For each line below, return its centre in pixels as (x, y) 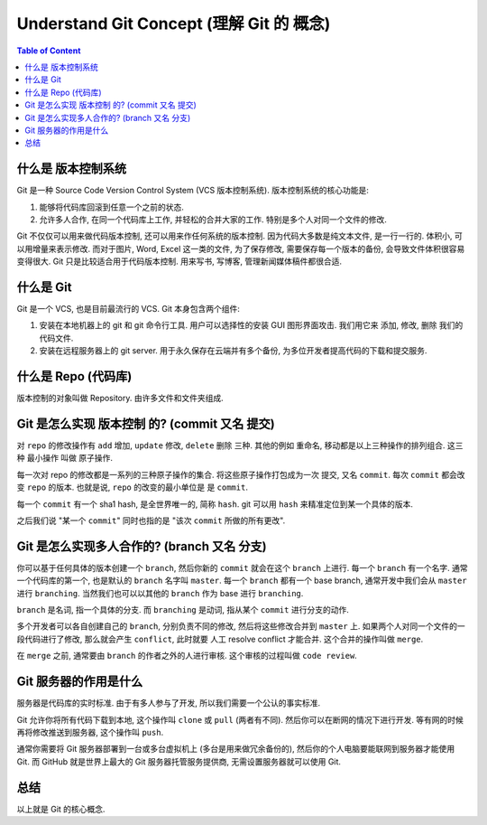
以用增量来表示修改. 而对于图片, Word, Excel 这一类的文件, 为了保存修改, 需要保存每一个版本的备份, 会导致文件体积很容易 (241, 248)
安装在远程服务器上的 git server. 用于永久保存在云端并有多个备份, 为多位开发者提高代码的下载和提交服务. (233, 351)
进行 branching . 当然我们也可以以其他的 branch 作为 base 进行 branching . (160, 593)
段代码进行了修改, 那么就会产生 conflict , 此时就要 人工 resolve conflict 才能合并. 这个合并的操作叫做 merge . (220, 639)
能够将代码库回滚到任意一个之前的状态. (112, 207)
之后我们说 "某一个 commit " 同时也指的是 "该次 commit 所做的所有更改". (151, 520)
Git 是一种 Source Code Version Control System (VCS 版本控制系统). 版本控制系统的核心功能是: (193, 191)
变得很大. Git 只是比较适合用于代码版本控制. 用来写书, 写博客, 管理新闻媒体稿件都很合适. (179, 261)
